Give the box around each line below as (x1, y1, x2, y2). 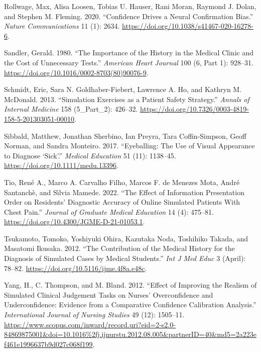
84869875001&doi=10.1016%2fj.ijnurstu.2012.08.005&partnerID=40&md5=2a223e (4, 329, 256, 339)
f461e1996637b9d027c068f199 (4, 338, 93, 349)
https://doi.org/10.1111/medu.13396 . (4, 160, 118, 170)
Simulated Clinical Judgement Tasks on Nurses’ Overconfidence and (4, 289, 213, 300)
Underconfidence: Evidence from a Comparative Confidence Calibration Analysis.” (4, 299, 256, 310)
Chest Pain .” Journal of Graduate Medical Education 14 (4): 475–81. (4, 206, 214, 217)
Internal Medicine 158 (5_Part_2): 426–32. (4, 104, 138, 114)
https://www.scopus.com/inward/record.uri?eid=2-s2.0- (4, 319, 176, 329)
